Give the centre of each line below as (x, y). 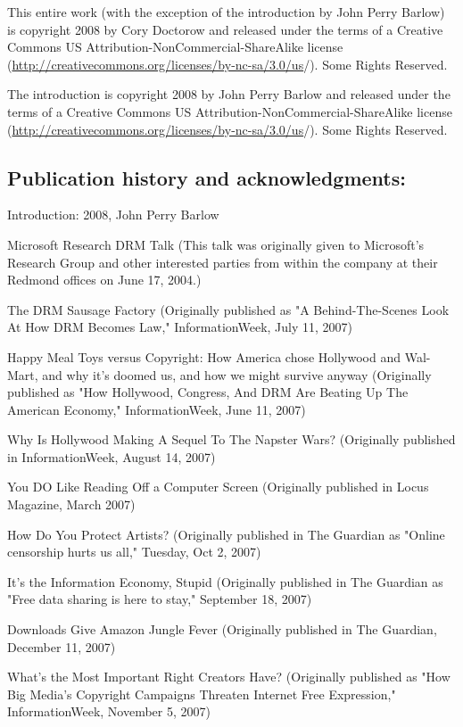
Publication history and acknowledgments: (207, 177)
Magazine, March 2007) (71, 504)
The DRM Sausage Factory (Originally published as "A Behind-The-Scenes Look (228, 309)
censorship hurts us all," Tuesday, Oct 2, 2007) (134, 552)
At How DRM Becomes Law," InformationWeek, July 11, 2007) (180, 327)
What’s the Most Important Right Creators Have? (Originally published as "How (229, 677)
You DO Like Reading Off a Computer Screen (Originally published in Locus (218, 487)
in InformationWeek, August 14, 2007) (112, 456)
